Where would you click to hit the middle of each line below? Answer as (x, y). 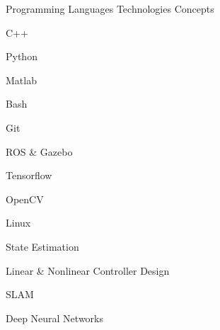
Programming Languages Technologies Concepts (110, 8)
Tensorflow (29, 175)
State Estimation (42, 246)
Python (22, 56)
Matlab (21, 80)
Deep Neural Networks (54, 318)
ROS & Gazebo (39, 151)
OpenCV (25, 199)
